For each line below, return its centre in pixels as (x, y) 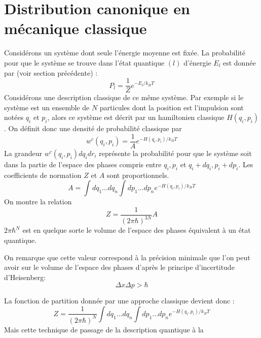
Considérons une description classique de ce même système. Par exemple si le (124, 97)
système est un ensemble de (47, 107)
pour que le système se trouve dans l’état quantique (84, 62)
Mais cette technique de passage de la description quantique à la (104, 329)
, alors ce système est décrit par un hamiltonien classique (136, 117)
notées (14, 117)
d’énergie (197, 62)
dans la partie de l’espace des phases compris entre (83, 164)
